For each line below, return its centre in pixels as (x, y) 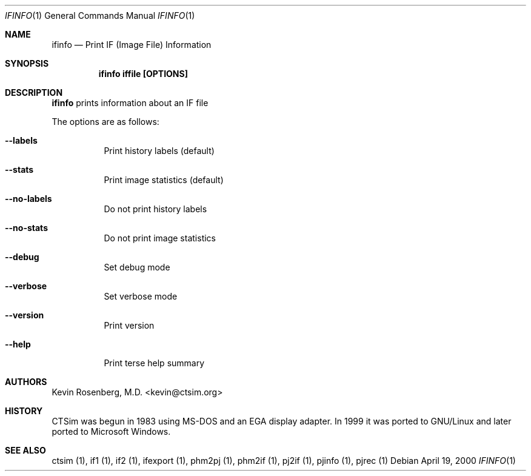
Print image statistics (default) (164, 180)
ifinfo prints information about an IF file (130, 103)
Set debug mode (137, 267)
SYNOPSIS (27, 63)
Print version (129, 325)
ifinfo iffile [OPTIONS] (143, 74)
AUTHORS (26, 382)
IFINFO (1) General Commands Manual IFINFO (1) (100, 15)
